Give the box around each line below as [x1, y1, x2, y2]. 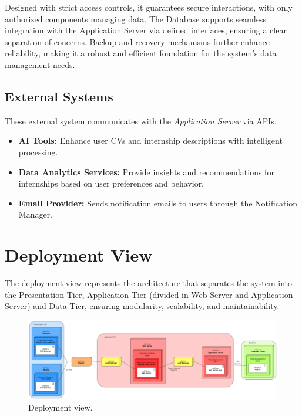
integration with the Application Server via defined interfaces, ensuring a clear [5, 24, 287, 36]
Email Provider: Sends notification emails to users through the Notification [18, 196, 298, 209]
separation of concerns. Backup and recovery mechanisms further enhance [5, 35, 270, 48]
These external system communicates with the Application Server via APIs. [5, 114, 277, 127]
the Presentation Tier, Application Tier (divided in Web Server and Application [5, 288, 293, 300]
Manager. [18, 208, 53, 221]
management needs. [5, 58, 75, 70]
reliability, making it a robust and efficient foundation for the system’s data [5, 47, 277, 59]
